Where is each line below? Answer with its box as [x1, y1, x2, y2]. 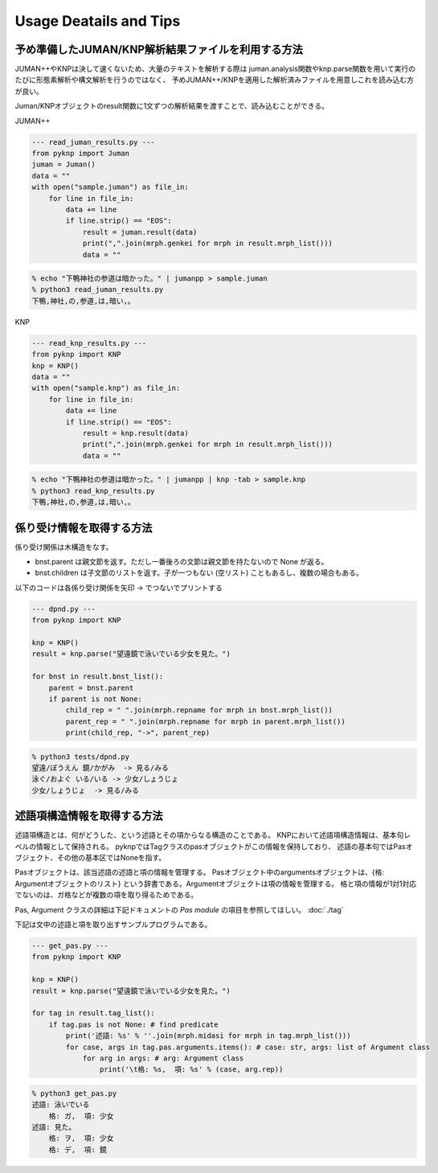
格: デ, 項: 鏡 [48, 1145, 108, 1154]
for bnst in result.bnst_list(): [31, 672, 164, 681]
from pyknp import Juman [31, 149, 130, 158]
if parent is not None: [48, 694, 142, 703]
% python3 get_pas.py [31, 1089, 117, 1097]
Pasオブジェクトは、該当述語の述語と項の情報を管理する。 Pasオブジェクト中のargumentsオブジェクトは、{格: [14, 867, 385, 877]
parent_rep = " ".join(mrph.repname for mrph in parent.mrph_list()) [65, 716, 346, 726]
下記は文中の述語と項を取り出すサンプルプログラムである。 [14, 920, 212, 929]
